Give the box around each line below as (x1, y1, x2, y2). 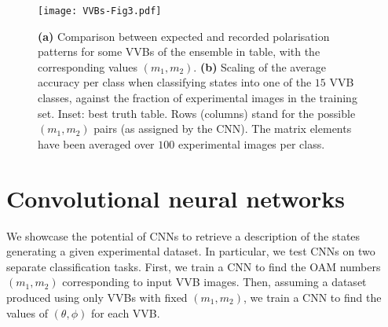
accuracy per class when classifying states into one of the (38, 74, 312, 90)
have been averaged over (38, 135, 155, 152)
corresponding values (38, 58, 138, 75)
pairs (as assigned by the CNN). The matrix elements (93, 120, 352, 137)
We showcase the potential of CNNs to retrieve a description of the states (6, 227, 361, 244)
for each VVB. (90, 304, 160, 321)
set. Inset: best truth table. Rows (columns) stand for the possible (38, 105, 356, 121)
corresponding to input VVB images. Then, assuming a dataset (62, 274, 367, 290)
